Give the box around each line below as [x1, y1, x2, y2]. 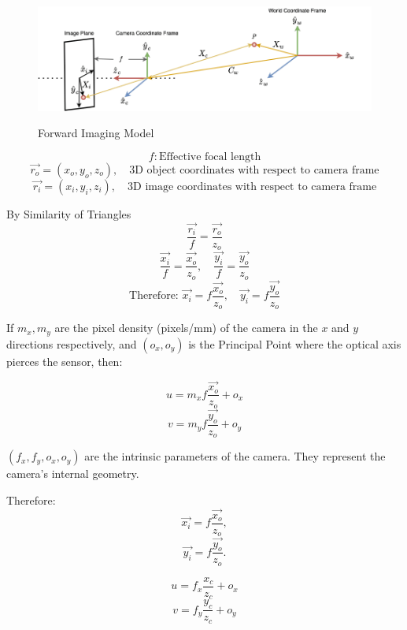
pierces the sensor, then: [6, 352, 123, 369]
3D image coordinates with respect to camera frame [128, 181, 377, 192]
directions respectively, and [6, 335, 137, 352]
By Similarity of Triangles [6, 205, 131, 222]
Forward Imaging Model [38, 125, 154, 141]
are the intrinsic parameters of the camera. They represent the [84, 448, 386, 464]
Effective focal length [158, 151, 261, 162]
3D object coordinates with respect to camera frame [129, 164, 379, 176]
